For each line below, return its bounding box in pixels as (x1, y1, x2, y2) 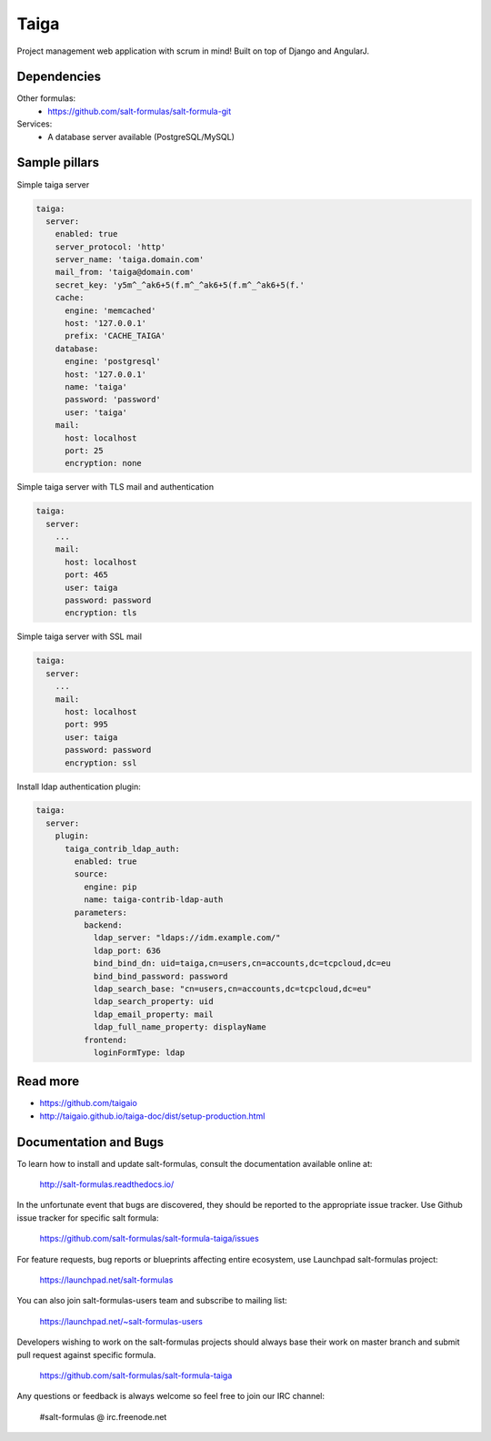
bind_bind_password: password (93, 970, 228, 981)
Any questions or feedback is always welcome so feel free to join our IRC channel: (16, 1391, 326, 1402)
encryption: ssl (65, 757, 137, 768)
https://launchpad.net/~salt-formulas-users (39, 1315, 204, 1326)
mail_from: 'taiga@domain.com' (55, 267, 195, 278)
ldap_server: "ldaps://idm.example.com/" (93, 933, 281, 943)
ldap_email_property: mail (93, 1009, 214, 1020)
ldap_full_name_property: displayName (93, 1022, 267, 1032)
